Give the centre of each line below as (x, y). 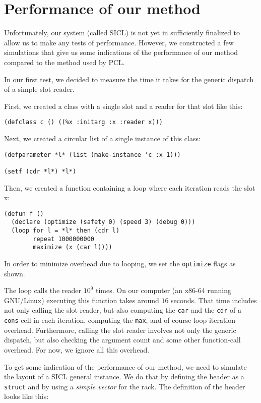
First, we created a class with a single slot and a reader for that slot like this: (123, 106)
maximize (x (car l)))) (73, 247)
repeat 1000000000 (63, 239)
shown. (15, 273)
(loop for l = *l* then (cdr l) (66, 231)
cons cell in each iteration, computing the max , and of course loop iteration (120, 320)
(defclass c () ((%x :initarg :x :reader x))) (83, 122)
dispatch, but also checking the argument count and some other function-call (122, 340)
